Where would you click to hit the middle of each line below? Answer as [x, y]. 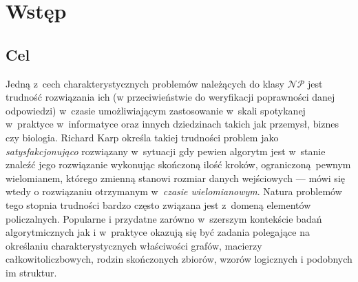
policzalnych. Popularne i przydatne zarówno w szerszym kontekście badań [164, 218]
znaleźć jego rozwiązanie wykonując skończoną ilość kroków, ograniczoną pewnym [178, 164]
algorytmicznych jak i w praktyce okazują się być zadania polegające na [158, 232]
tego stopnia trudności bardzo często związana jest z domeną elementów [158, 204]
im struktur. [31, 272]
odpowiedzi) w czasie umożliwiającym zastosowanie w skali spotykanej [156, 110]
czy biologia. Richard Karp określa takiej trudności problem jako [142, 137]
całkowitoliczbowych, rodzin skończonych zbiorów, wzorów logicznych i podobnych [179, 259]
